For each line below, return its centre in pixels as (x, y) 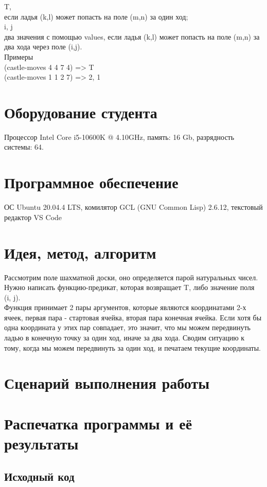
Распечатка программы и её (98, 423)
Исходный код (39, 476)
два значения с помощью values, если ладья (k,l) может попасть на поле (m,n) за (132, 36)
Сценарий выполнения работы (107, 383)
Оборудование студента (81, 112)
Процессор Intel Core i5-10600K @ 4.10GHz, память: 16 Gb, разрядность (119, 137)
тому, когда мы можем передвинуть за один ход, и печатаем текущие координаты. (133, 347)
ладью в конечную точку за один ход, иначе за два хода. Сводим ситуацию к (124, 338)
